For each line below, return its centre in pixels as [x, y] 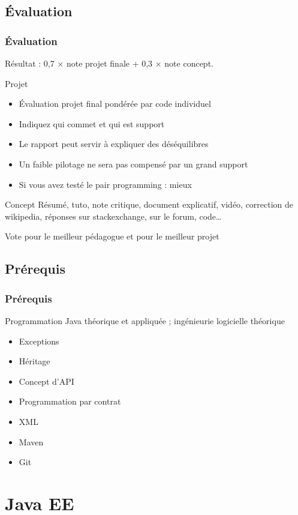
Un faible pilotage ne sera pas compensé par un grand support [133, 164]
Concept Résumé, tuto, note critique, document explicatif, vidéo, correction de [149, 204]
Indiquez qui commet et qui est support [92, 123]
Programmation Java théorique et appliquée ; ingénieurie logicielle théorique [145, 320]
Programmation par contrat [70, 401]
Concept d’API [46, 381]
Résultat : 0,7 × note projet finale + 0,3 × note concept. [109, 63]
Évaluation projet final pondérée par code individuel [115, 104]
